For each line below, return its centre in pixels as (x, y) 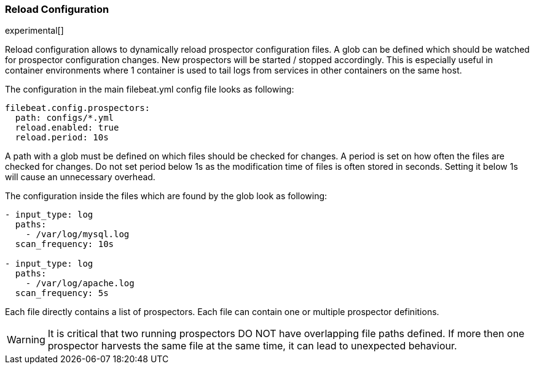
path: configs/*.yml (65, 118)
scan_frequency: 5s (62, 293)
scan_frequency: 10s (65, 244)
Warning (26, 340)
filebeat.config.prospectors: (78, 108)
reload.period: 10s (62, 138)
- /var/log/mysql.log (77, 234)
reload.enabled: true (67, 128)
